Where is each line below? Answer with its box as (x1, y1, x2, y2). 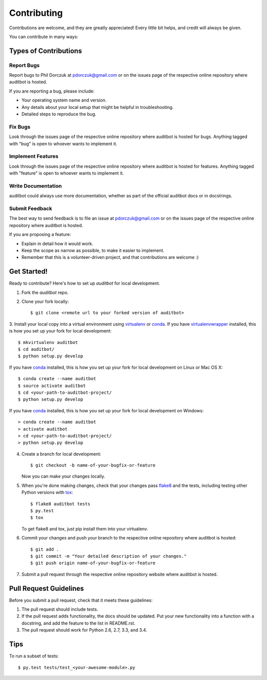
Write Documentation (9, 182, 62, 189)
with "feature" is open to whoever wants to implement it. (9, 170, 124, 176)
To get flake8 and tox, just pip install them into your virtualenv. (21, 526, 148, 532)
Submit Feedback (9, 205, 52, 212)
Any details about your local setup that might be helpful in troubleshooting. (21, 104, 174, 110)
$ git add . (30, 546, 59, 552)
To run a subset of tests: (9, 653, 59, 659)
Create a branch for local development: (21, 451, 101, 457)
